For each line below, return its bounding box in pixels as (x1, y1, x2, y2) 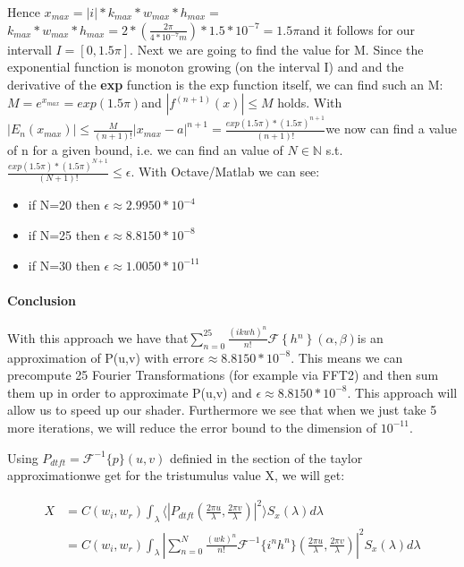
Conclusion (7, 290, 77, 309)
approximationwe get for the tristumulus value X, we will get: (7, 466, 345, 485)
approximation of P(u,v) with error (7, 348, 200, 366)
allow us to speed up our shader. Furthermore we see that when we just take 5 (7, 400, 437, 419)
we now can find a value (325, 119, 457, 138)
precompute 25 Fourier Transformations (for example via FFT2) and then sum (7, 365, 439, 384)
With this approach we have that (7, 328, 189, 347)
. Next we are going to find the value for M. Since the (130, 39, 424, 58)
